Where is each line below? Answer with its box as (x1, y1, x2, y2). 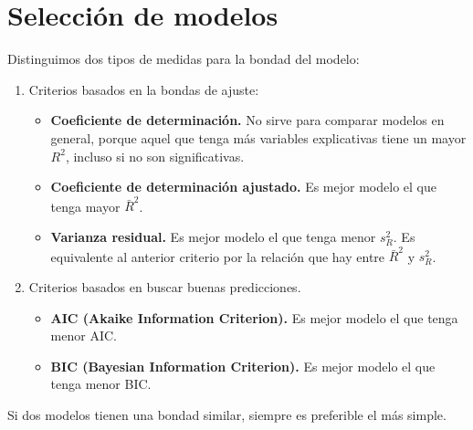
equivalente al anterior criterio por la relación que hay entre (50, 246, 385, 266)
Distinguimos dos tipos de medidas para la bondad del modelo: (7, 49, 360, 68)
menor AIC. (50, 326, 117, 345)
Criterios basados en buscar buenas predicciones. (28, 277, 301, 296)
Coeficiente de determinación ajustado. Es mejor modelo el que (50, 177, 436, 196)
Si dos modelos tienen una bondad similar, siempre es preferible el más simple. (7, 404, 447, 424)
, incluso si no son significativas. (65, 146, 245, 165)
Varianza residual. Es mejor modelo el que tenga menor (50, 227, 376, 246)
